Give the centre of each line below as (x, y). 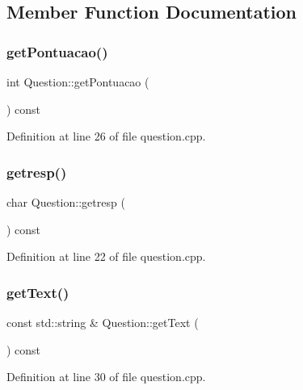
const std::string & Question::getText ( (103, 322)
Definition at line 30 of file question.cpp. (106, 377)
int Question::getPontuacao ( (78, 82)
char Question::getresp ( (66, 202)
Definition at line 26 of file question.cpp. (106, 136)
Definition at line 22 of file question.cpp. (106, 256)
